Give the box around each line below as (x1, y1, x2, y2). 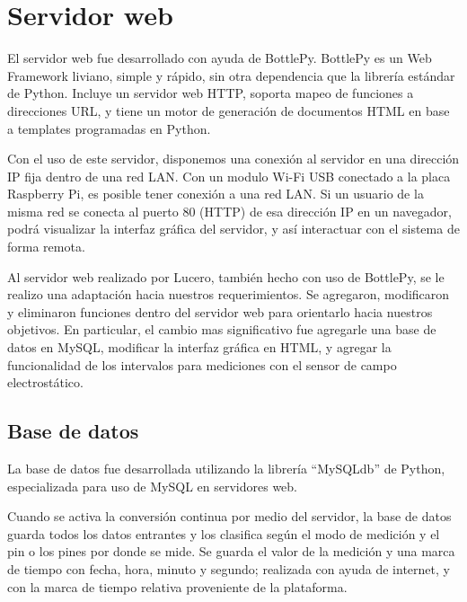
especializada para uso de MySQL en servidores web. (7, 476, 297, 495)
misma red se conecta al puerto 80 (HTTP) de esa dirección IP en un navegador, (7, 201, 452, 220)
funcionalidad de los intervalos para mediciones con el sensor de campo (7, 355, 397, 374)
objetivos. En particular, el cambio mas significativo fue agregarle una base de (7, 320, 436, 339)
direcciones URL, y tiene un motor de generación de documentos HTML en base (7, 101, 450, 120)
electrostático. (7, 373, 84, 392)
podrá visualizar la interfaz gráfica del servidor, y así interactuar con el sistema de (7, 219, 460, 238)
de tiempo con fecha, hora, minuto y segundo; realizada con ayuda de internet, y (7, 559, 450, 578)
